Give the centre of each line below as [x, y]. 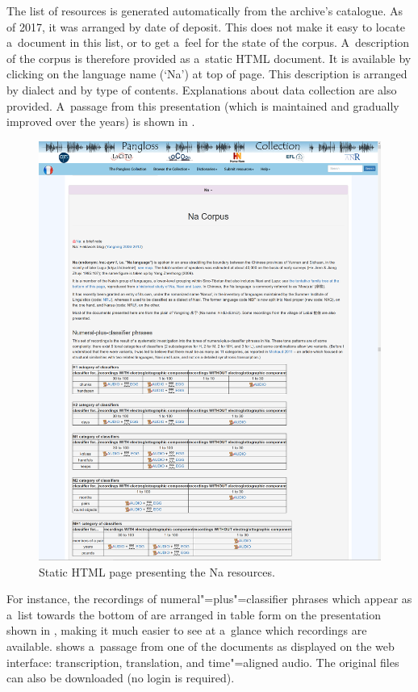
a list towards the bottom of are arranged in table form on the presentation [194, 614]
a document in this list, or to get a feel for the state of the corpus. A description [208, 42]
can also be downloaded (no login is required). [121, 678]
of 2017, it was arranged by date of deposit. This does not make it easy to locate [206, 26]
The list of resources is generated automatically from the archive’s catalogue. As [205, 10]
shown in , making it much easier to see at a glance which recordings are [187, 630]
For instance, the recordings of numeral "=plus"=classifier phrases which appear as [209, 599]
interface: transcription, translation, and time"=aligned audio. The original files [203, 662]
